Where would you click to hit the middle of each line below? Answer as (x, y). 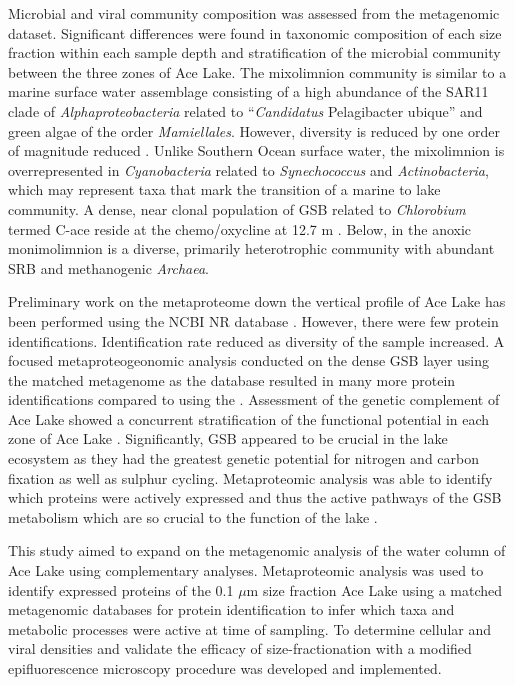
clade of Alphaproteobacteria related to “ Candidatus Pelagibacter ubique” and (245, 110)
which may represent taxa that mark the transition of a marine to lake (224, 189)
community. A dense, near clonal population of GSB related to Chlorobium (237, 208)
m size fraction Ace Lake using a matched (374, 589)
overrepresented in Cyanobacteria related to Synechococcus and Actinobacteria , (248, 169)
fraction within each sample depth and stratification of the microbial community (254, 52)
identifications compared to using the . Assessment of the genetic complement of (254, 399)
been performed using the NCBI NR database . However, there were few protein (253, 320)
